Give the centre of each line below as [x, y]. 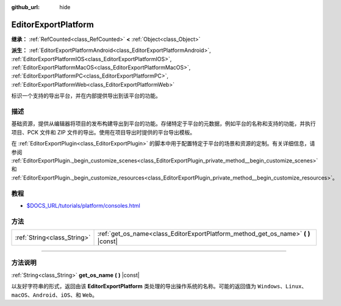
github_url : [25, 7]
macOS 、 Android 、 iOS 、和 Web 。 [54, 295]
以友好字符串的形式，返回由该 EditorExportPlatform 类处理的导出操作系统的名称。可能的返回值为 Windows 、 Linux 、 [159, 286]
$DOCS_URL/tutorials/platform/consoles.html [83, 205]
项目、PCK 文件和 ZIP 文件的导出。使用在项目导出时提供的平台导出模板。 [103, 132]
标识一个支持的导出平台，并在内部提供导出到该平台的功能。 [86, 96]
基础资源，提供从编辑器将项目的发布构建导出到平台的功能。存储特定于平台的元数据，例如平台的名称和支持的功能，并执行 [163, 124]
